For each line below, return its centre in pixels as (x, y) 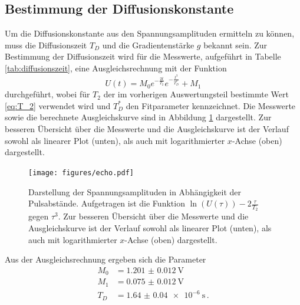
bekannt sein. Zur (235, 45)
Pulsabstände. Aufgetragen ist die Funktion (107, 203)
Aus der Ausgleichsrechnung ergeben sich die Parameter (106, 259)
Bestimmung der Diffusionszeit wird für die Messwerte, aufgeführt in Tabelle (143, 56)
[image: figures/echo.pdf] (81, 173)
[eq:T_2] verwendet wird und (58, 105)
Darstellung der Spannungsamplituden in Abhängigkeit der (135, 191)
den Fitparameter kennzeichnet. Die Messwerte (211, 105)
